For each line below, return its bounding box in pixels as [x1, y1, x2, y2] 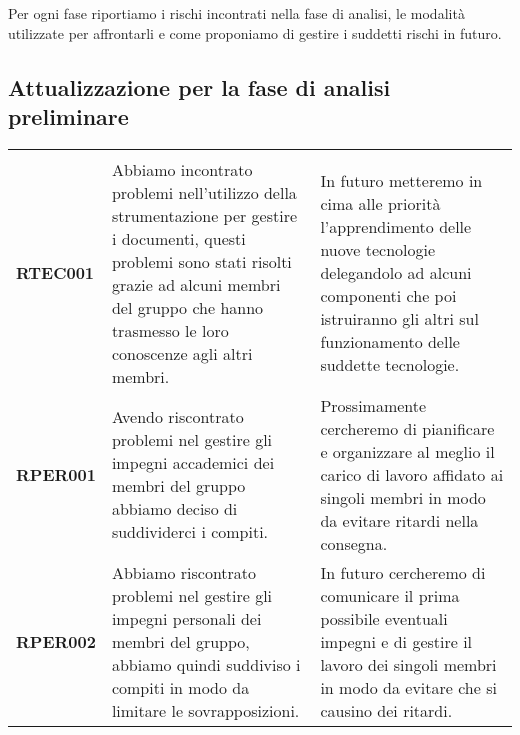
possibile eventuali [320, 606, 448, 630]
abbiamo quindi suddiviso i [111, 652, 301, 676]
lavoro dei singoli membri [320, 652, 497, 676]
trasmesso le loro [111, 318, 229, 342]
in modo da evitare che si [320, 675, 497, 699]
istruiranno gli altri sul [320, 307, 479, 331]
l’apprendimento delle [320, 215, 472, 239]
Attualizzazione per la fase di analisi [8, 71, 391, 102]
